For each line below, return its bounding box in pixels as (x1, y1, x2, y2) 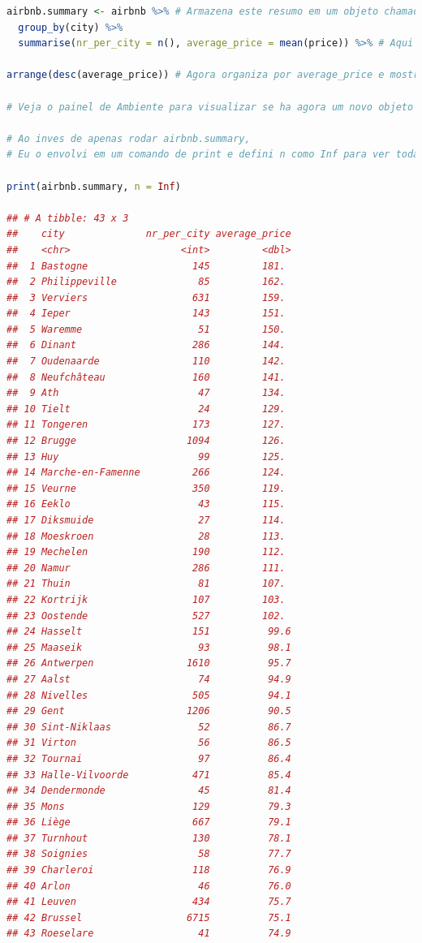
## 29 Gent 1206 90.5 (6, 705, 291, 717)
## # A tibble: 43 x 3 (6, 212, 129, 224)
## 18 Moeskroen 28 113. (6, 530, 286, 542)
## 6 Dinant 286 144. (6, 339, 286, 351)
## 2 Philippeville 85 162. (6, 276, 286, 288)
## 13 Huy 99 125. (6, 450, 286, 463)
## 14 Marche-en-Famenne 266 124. (6, 467, 286, 479)
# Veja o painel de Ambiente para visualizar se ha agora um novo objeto (6, 101, 414, 113)
